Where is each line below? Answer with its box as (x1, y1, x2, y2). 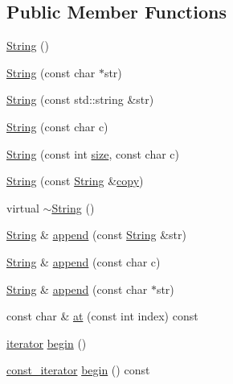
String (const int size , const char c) (6, 145, 179, 162)
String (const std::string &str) (6, 91, 154, 108)
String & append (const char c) (6, 253, 161, 270)
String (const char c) (6, 118, 108, 134)
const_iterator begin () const (6, 361, 150, 378)
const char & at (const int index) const (6, 308, 198, 324)
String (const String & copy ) (6, 172, 144, 189)
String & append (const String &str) (6, 226, 186, 243)
